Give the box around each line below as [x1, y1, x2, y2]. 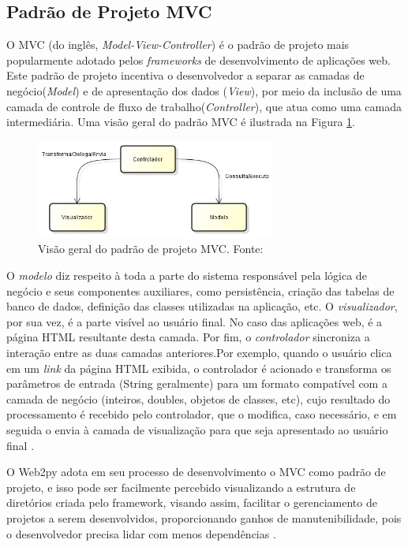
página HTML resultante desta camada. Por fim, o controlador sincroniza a [6, 329, 370, 345]
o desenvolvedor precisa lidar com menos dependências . [6, 525, 276, 541]
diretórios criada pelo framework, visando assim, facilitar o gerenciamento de [6, 494, 377, 511]
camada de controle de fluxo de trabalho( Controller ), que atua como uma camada [6, 98, 402, 114]
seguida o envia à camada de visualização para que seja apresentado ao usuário [6, 422, 388, 438]
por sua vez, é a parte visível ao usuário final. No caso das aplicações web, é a [6, 313, 383, 329]
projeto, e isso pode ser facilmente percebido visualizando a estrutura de [6, 478, 356, 495]
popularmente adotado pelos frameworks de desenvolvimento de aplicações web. [6, 51, 391, 68]
